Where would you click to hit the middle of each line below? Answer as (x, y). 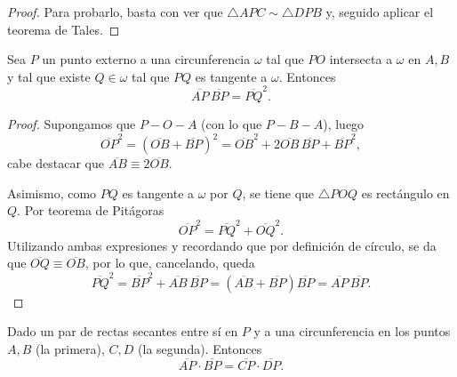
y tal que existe (49, 76)
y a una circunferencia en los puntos (352, 331)
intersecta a (361, 59)
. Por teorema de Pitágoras (91, 210)
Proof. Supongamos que (72, 124)
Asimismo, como (52, 193)
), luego (344, 124)
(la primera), (70, 348)
